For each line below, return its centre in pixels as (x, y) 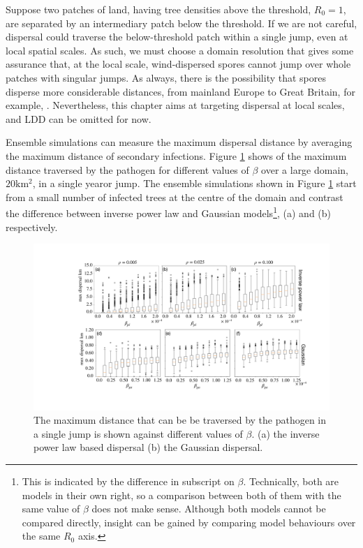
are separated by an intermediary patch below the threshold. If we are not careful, (181, 23)
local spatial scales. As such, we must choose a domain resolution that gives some (180, 50)
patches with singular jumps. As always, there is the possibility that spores (166, 77)
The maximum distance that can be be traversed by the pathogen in (180, 420)
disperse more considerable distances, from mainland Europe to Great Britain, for (180, 91)
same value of (51, 509)
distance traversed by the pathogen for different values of (127, 169)
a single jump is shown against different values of (138, 433)
